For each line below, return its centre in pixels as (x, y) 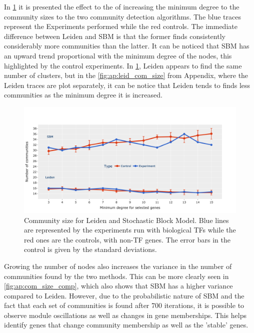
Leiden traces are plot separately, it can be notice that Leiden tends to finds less (127, 85)
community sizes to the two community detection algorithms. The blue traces (122, 16)
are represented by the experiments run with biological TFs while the (130, 230)
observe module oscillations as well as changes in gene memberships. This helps (125, 315)
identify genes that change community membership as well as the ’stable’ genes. (126, 325)
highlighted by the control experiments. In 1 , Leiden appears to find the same (123, 65)
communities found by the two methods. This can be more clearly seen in (116, 276)
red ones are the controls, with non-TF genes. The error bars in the (127, 239)
